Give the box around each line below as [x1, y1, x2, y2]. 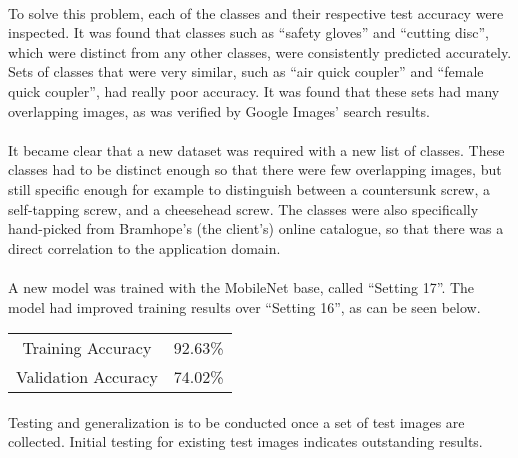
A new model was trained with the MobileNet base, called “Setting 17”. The [8, 276, 475, 297]
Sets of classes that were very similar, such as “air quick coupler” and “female [8, 61, 484, 82]
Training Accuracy [22, 336, 152, 360]
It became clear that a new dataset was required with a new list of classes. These [8, 139, 505, 160]
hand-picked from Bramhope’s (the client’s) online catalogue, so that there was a [8, 218, 504, 239]
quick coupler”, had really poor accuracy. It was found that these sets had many [8, 80, 500, 101]
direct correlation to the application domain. [8, 237, 281, 258]
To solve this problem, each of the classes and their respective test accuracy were [8, 2, 504, 23]
